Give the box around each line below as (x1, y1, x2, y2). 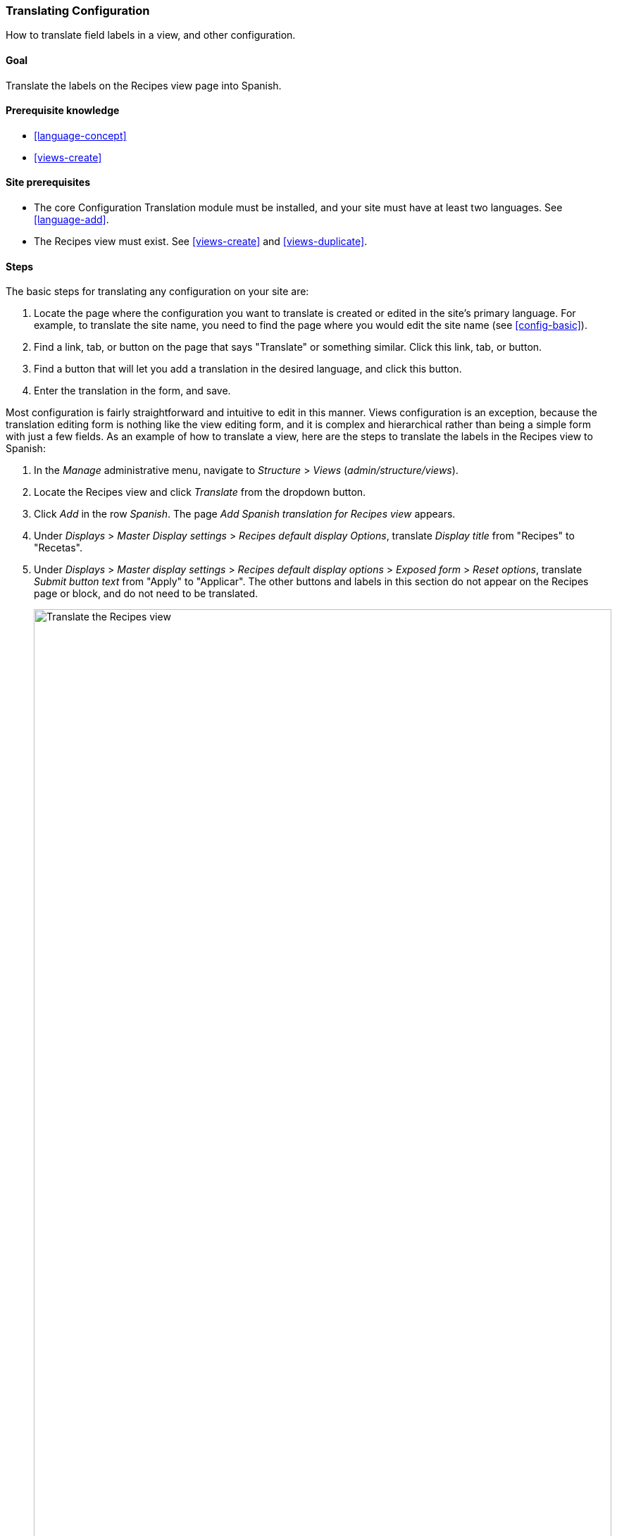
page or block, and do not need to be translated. (34, 587, 258, 600)
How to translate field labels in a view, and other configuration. (6, 29, 296, 42)
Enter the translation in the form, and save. (34, 385, 231, 397)
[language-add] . (34, 213, 109, 226)
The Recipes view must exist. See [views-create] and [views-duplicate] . (34, 235, 368, 248)
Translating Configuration (6, 4, 150, 18)
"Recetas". (34, 542, 82, 554)
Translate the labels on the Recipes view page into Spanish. (6, 79, 282, 92)
